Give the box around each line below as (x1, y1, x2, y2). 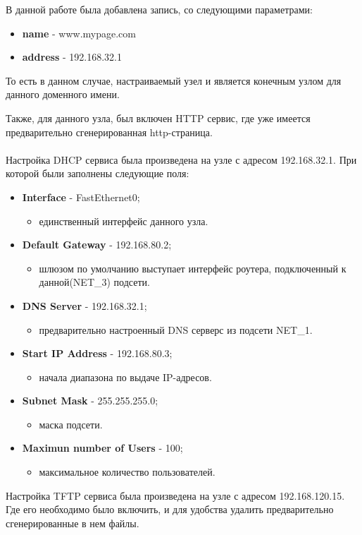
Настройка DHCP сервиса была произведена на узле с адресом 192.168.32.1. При (6, 152, 357, 167)
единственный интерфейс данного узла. (39, 213, 208, 228)
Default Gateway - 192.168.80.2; (22, 237, 172, 252)
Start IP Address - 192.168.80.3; (22, 346, 173, 361)
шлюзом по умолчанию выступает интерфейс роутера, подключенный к (39, 260, 347, 275)
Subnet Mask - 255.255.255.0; (22, 393, 158, 408)
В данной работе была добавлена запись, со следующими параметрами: (6, 2, 313, 16)
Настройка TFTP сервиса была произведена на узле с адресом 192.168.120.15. (6, 488, 345, 503)
